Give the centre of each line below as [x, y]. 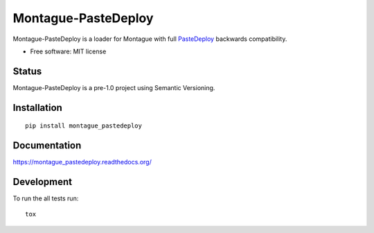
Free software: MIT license [68, 51]
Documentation [47, 146]
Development [43, 181]
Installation [37, 107]
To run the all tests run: [46, 198]
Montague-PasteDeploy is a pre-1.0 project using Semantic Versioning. [114, 87]
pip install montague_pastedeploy [83, 126]
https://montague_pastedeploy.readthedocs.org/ [82, 162]
